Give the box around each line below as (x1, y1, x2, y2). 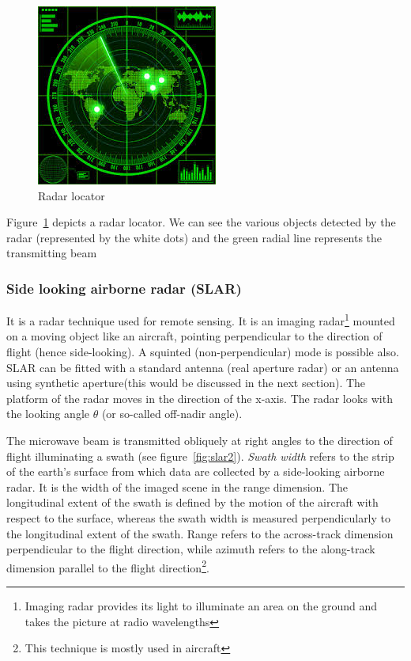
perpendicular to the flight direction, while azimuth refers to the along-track (6, 541, 375, 557)
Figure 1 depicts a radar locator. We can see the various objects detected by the (6, 214, 396, 230)
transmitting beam (6, 245, 97, 261)
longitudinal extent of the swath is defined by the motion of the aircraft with (6, 494, 379, 511)
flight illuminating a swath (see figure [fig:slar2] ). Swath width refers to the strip (6, 447, 394, 464)
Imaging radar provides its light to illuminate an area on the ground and (25, 598, 378, 614)
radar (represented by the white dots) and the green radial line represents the (6, 229, 383, 245)
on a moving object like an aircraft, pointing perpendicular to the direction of (6, 328, 383, 344)
